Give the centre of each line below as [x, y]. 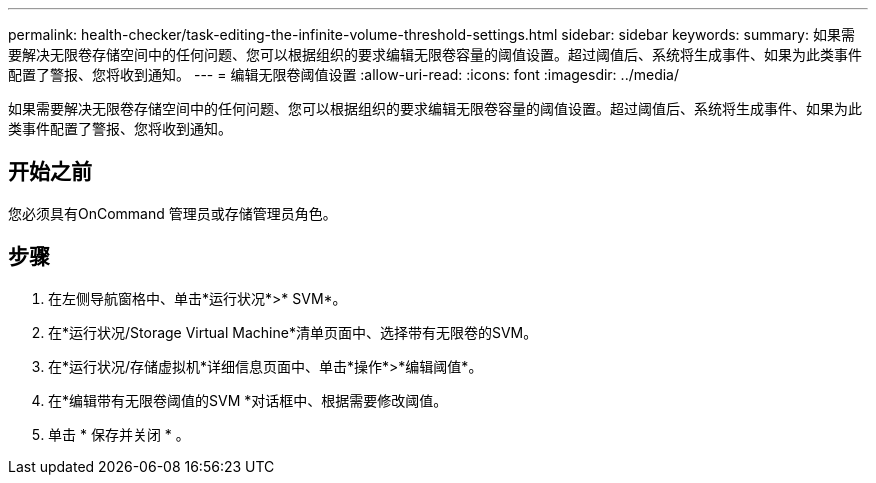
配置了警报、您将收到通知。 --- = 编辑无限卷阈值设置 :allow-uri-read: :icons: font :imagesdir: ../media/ [344, 74]
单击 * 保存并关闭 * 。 [119, 434]
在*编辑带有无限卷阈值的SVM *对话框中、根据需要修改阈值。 [248, 400]
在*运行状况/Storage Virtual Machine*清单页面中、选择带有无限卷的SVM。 [293, 332]
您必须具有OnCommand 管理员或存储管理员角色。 [172, 213]
